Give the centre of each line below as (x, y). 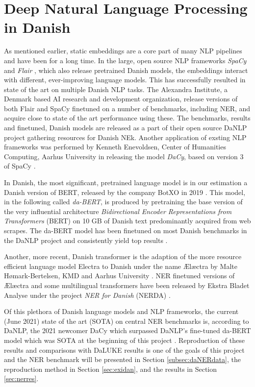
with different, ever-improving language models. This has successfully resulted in (125, 80)
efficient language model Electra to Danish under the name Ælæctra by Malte (121, 266)
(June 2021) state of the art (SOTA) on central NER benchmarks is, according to (127, 321)
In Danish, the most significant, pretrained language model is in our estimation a (126, 182)
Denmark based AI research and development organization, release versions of (121, 99)
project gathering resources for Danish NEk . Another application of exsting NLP (125, 137)
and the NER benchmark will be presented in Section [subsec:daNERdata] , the (122, 359)
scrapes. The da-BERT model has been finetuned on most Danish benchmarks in (126, 230)
